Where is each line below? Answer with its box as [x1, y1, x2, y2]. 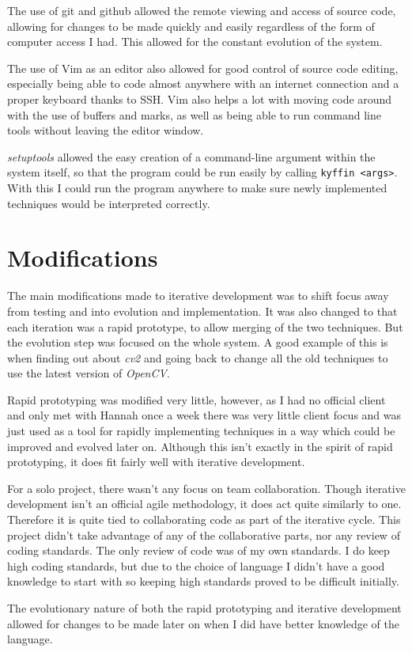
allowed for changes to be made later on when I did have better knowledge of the [7, 615, 399, 631]
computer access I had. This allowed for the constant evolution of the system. [7, 33, 383, 50]
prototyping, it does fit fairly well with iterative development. [7, 453, 305, 470]
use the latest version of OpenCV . [7, 365, 170, 381]
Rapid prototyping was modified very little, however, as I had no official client [7, 391, 386, 407]
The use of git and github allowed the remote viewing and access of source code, [7, 2, 396, 18]
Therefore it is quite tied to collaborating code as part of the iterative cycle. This [7, 511, 401, 528]
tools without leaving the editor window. [7, 122, 204, 138]
